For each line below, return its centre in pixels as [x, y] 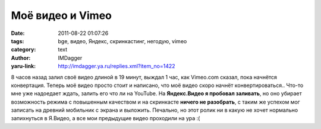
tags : [18, 41]
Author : [21, 58]
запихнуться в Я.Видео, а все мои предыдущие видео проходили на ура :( [106, 118]
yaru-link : [23, 66]
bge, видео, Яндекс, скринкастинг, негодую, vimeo [122, 41]
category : [23, 50]
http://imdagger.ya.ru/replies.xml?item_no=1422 [117, 66]
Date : [18, 33]
